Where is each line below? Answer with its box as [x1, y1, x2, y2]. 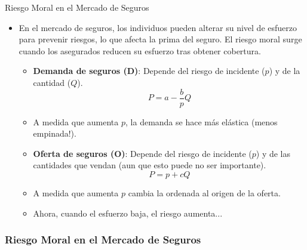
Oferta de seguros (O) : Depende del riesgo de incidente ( [33, 147, 252, 159]
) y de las [256, 147, 291, 159]
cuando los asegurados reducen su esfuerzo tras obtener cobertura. [19, 44, 261, 57]
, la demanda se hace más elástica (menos [125, 115, 278, 128]
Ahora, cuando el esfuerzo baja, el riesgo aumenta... [33, 206, 223, 219]
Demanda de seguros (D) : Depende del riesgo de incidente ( [33, 64, 265, 77]
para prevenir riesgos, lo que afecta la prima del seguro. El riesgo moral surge [19, 33, 302, 45]
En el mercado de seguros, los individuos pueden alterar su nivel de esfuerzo [19, 21, 297, 33]
